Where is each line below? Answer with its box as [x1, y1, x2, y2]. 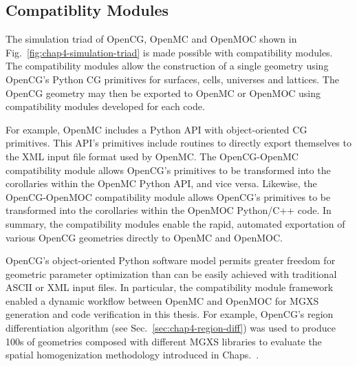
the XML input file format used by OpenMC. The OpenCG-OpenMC [6, 149, 299, 163]
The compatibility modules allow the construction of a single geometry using [6, 58, 329, 73]
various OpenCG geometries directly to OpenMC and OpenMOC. [6, 230, 283, 244]
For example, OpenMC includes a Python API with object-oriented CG [6, 122, 307, 136]
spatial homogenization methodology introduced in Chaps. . [6, 347, 259, 362]
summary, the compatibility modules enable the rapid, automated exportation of [6, 216, 345, 230]
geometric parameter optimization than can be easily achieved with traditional [6, 266, 337, 281]
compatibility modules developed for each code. [6, 99, 205, 114]
